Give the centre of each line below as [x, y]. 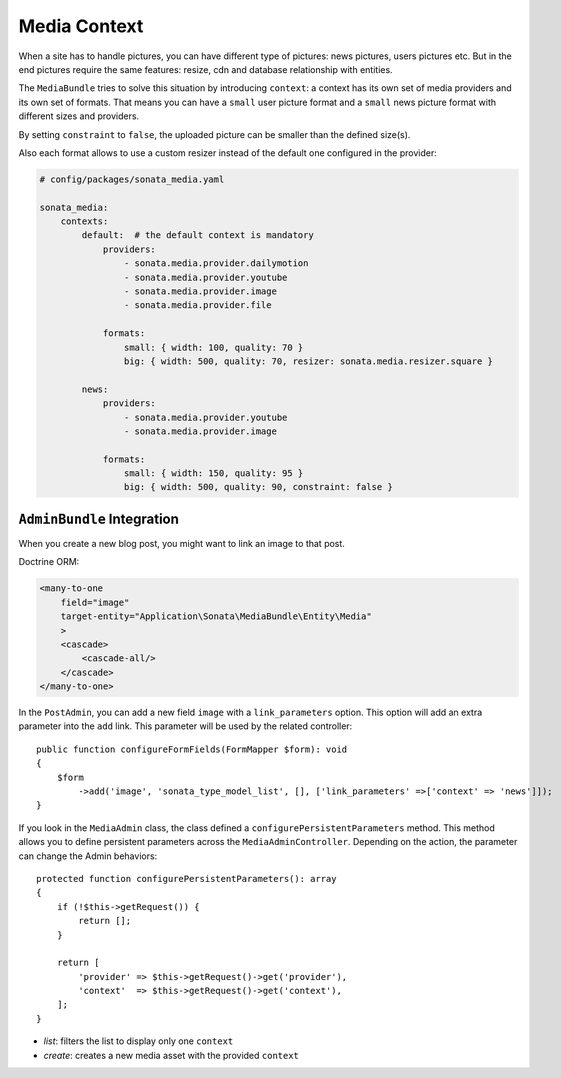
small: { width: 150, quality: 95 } [213, 473]
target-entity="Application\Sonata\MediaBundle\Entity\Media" [216, 616]
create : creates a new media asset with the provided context [171, 1055]
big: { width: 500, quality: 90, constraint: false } [258, 487]
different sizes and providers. [79, 116]
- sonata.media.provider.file [197, 305]
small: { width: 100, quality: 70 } [213, 347]
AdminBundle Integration [99, 518]
